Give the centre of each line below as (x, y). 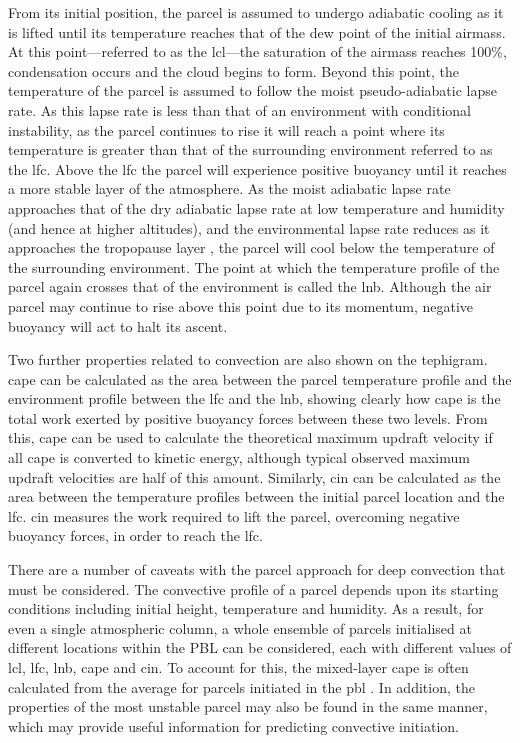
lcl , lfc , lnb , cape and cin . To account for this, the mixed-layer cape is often (238, 667)
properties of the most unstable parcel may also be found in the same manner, (248, 706)
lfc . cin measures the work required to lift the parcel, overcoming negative (234, 515)
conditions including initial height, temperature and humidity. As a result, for (246, 608)
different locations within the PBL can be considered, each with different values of (260, 647)
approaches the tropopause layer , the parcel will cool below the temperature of (251, 247)
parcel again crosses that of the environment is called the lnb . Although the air (250, 286)
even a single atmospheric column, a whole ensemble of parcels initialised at (240, 627)
